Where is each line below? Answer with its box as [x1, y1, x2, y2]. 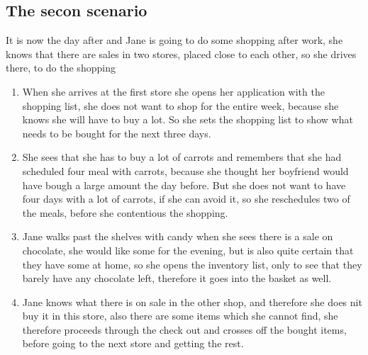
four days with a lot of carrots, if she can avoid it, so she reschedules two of [22, 191, 350, 206]
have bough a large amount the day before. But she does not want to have [22, 177, 346, 192]
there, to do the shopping [6, 60, 116, 75]
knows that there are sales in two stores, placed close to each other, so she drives [6, 46, 357, 61]
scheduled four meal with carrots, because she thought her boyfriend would [22, 163, 349, 178]
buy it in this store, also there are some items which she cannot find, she [22, 308, 338, 323]
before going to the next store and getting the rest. [22, 336, 244, 351]
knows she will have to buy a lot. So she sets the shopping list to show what [22, 112, 353, 127]
